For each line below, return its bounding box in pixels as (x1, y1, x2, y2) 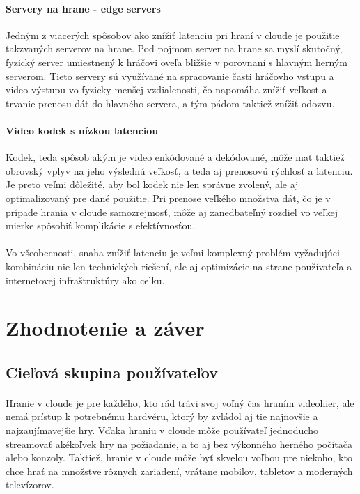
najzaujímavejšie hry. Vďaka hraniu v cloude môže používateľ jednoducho (6, 423, 318, 438)
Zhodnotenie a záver (6, 314, 205, 342)
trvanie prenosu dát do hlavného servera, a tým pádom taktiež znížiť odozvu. (6, 95, 335, 110)
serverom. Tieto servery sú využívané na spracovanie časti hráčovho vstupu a (6, 68, 334, 83)
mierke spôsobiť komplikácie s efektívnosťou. (6, 218, 196, 233)
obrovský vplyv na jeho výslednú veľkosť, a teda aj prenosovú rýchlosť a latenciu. (6, 163, 353, 178)
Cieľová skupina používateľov (6, 361, 218, 383)
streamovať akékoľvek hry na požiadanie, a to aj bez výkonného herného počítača (6, 436, 352, 451)
